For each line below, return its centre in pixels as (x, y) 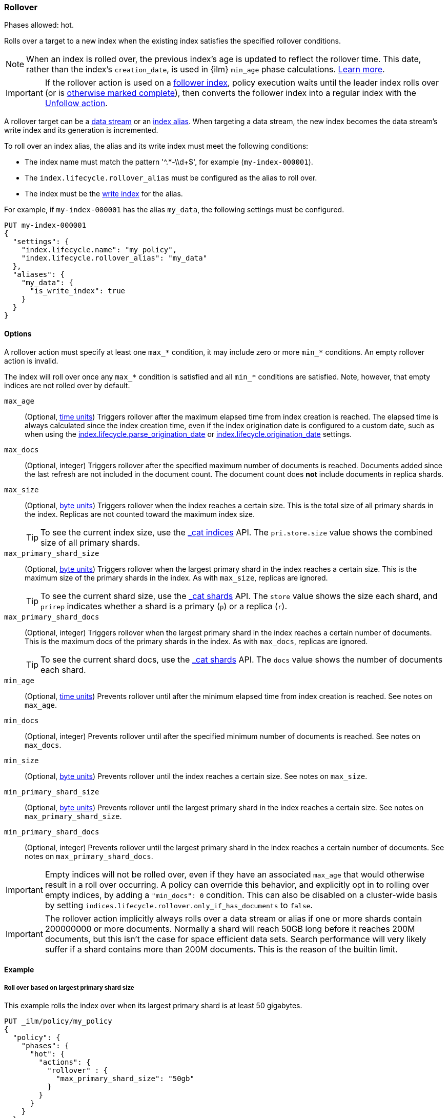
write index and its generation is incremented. (81, 130)
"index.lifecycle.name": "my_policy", (99, 250)
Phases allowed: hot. (39, 25)
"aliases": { (39, 275)
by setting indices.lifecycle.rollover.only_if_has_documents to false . (179, 905)
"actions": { (65, 1062)
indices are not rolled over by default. (67, 385)
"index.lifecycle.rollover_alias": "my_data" (114, 258)
